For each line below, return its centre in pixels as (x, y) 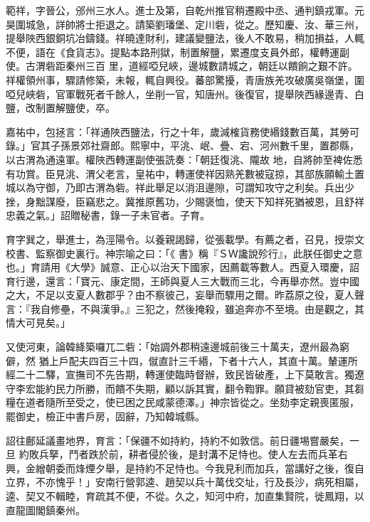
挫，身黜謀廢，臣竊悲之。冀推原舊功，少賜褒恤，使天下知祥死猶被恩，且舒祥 (185, 201)
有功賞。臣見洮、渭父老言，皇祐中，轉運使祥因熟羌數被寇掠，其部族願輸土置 (185, 173)
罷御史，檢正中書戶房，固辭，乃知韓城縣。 (105, 416)
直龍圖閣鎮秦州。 (46, 510)
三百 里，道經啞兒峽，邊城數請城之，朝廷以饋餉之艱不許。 (221, 66)
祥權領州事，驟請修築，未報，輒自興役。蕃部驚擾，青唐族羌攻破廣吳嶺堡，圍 (185, 79)
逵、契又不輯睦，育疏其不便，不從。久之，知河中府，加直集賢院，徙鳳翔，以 (185, 496)
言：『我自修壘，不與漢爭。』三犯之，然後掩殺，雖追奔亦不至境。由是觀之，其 (185, 308)
